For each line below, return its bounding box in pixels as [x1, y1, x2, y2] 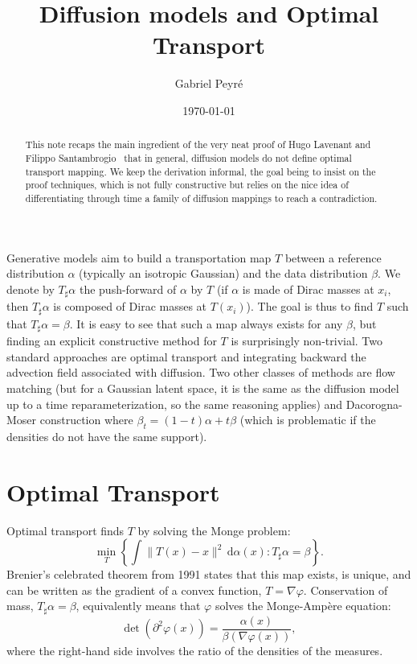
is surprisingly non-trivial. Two [231, 332, 383, 349]
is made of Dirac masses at [242, 280, 374, 297]
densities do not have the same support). [6, 427, 207, 444]
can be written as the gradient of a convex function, [6, 581, 262, 598]
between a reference [284, 249, 382, 266]
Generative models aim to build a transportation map [6, 249, 272, 266]
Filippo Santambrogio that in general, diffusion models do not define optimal [25, 151, 352, 164]
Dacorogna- [345, 395, 403, 412]
